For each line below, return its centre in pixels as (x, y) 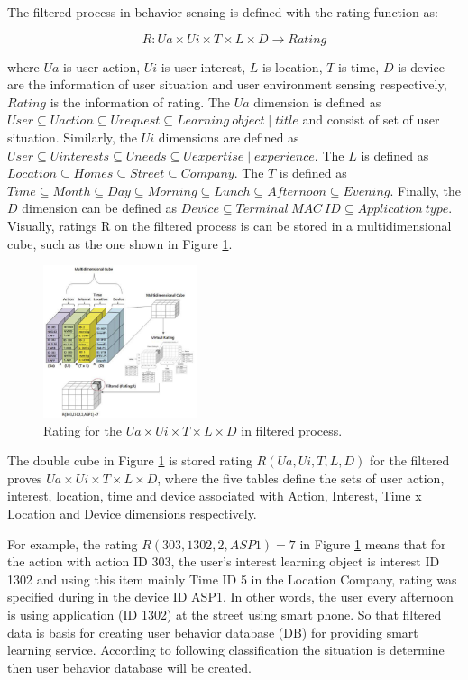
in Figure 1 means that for (373, 543)
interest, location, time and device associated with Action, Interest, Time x (215, 496)
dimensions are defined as (229, 137)
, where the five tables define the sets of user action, (301, 478)
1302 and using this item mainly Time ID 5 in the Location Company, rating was (232, 579)
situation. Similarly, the (73, 137)
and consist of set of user (371, 119)
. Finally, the (425, 190)
